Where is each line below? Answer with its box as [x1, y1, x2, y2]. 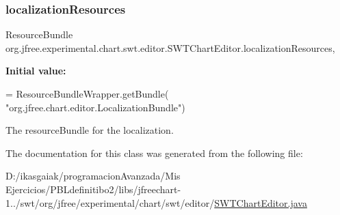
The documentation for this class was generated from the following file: [5, 145, 303, 160]
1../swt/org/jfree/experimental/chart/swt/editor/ [5, 195, 215, 210]
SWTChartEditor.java [214, 195, 307, 210]
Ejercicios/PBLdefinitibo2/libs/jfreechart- [5, 182, 181, 196]
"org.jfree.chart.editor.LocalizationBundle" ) [5, 100, 185, 114]
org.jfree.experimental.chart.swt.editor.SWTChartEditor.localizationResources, [5, 40, 335, 55]
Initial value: [5, 63, 66, 78]
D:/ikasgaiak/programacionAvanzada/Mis [5, 169, 181, 183]
